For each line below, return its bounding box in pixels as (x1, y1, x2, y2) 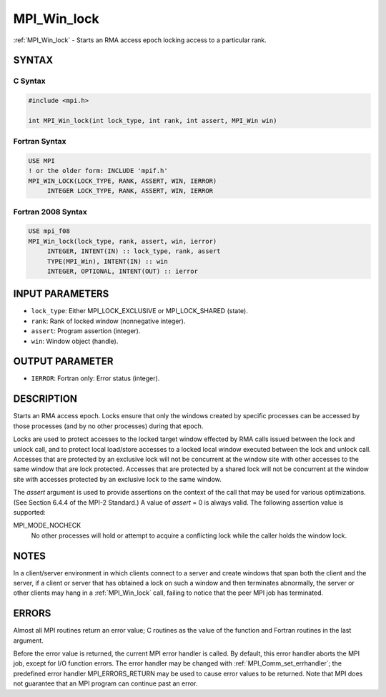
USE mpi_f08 (28, 227, 71, 235)
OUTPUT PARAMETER (13, 355, 114, 367)
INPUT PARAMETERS (13, 288, 109, 300)
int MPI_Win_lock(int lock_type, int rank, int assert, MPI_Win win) (28, 117, 277, 124)
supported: (13, 508, 46, 516)
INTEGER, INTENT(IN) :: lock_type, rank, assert (46, 247, 221, 255)
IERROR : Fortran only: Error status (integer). (31, 374, 160, 382)
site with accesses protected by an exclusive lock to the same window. (13, 475, 222, 483)
